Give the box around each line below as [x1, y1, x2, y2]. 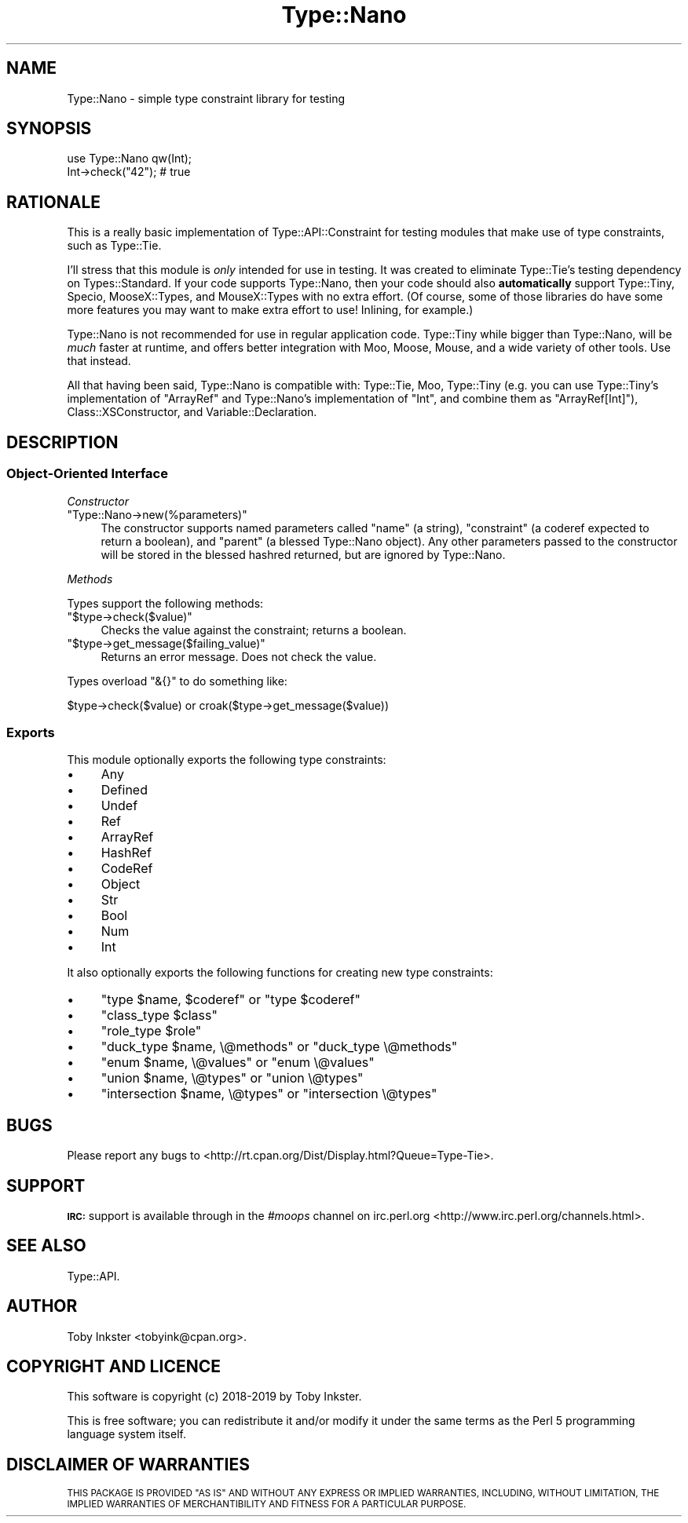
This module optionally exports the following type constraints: [67, 753, 386, 767]
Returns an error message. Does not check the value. [101, 649, 377, 663]
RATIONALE [6, 192, 101, 212]
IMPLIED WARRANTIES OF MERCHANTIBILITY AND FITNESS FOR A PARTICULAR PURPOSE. [67, 1499, 467, 1510]
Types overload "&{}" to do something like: [67, 674, 287, 688]
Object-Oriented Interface [6, 466, 168, 482]
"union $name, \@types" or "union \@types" [101, 1070, 364, 1087]
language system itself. [67, 1427, 186, 1441]
